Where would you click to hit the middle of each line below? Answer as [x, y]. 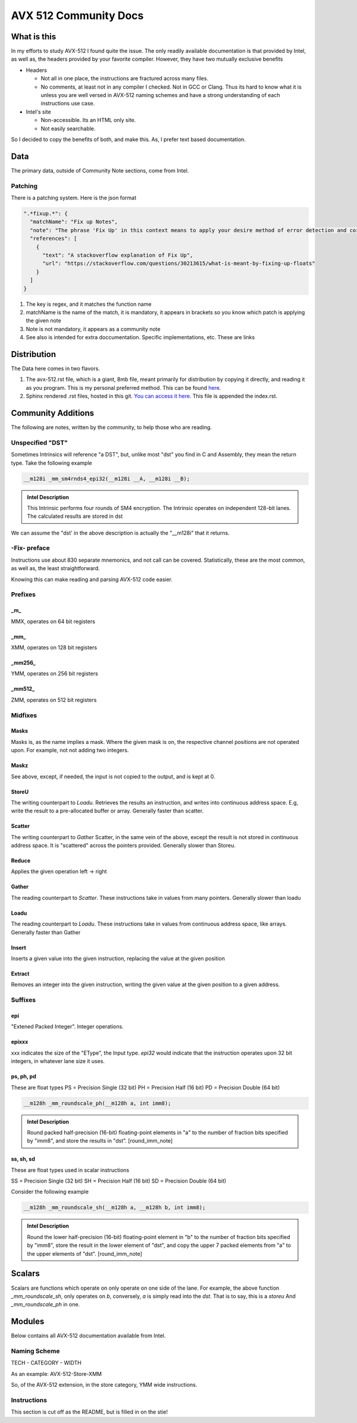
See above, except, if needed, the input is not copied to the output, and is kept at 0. [113, 776]
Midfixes [24, 715]
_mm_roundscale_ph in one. [46, 1305]
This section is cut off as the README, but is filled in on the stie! [90, 1412]
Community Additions [53, 413]
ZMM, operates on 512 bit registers [54, 700]
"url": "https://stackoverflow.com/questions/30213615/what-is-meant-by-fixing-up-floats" [179, 264]
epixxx [20, 1042]
